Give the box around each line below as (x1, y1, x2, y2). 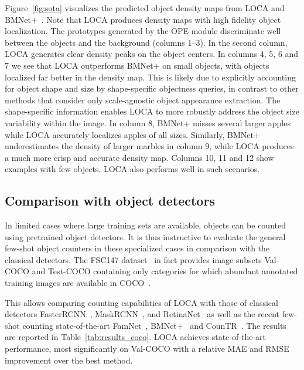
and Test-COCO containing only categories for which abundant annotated (32, 265, 298, 277)
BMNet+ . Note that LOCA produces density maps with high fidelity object (5, 13, 281, 25)
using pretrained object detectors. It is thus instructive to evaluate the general (5, 230, 286, 243)
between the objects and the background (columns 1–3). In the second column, (5, 36, 288, 48)
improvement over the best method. (5, 354, 133, 366)
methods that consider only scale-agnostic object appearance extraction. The (5, 93, 281, 106)
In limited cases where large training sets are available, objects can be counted (5, 219, 286, 231)
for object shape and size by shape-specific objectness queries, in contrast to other (5, 82, 299, 95)
